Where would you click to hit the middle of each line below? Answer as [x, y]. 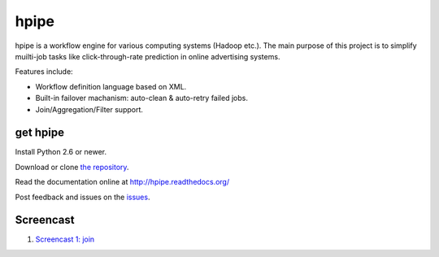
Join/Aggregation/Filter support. [89, 109]
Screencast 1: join [65, 239]
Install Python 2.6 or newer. [61, 152]
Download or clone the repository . [72, 167]
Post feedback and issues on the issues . [83, 197]
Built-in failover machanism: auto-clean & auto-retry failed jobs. [141, 98]
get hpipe [40, 133]
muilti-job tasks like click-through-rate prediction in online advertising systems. [148, 56]
